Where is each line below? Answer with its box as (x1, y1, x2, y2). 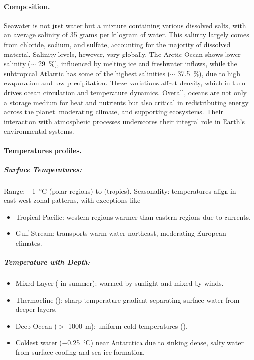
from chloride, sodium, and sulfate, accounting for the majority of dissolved (4, 39, 231, 49)
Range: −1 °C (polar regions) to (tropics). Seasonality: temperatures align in (4, 185, 236, 195)
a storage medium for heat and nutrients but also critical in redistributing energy (4, 97, 249, 107)
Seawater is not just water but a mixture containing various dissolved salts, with (4, 20, 246, 30)
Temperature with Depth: (4, 257, 90, 267)
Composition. (4, 1, 50, 11)
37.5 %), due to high (177, 68, 241, 78)
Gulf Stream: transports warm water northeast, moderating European (15, 228, 226, 238)
